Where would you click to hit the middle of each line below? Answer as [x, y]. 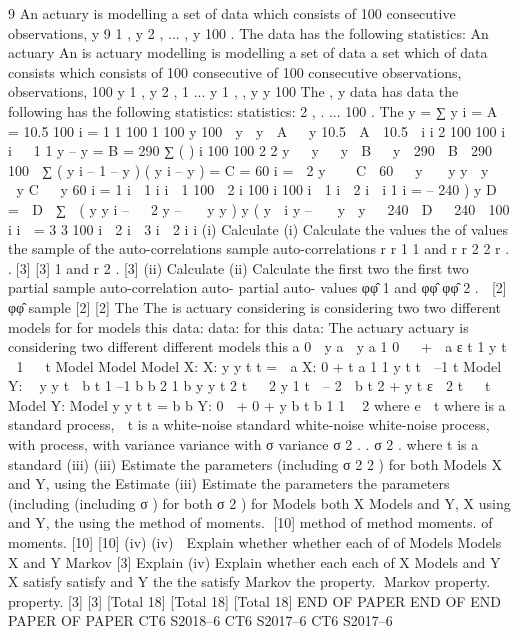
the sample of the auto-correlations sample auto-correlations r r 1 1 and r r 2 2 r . [259, 248]
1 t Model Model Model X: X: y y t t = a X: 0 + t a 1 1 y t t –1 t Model [259, 365]
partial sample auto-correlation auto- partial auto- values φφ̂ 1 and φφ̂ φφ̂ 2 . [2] [257, 287]
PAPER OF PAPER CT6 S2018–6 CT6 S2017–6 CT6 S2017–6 [200, 620]
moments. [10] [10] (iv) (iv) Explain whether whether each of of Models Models [255, 542]
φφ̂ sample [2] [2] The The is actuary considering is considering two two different [255, 306]
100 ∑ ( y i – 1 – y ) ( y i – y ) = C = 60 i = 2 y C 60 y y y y [248, 169]
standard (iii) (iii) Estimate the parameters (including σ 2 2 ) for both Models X [255, 463]
